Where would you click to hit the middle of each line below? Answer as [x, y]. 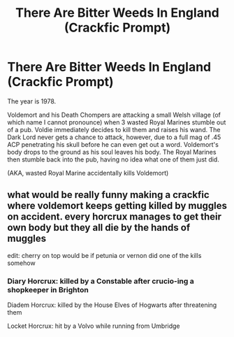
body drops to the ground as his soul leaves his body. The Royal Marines [112, 152]
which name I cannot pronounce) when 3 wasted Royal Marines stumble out [117, 122]
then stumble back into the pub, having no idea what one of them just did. [114, 159]
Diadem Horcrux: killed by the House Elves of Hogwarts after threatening [112, 305]
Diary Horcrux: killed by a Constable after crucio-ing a [101, 281]
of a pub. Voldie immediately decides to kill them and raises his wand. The [114, 129]
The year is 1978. [32, 101]
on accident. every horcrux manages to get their [115, 217]
